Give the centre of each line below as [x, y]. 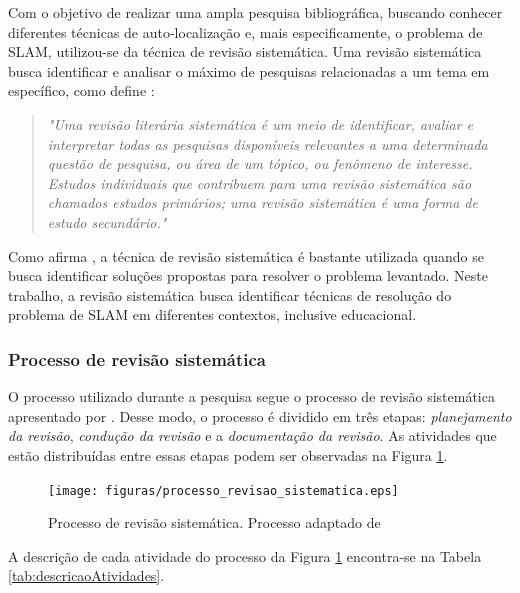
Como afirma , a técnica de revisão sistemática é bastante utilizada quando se [246, 255]
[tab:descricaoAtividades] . [86, 575]
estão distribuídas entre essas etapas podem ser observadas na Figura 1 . [228, 454]
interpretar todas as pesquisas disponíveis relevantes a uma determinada [267, 143]
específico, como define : [81, 90]
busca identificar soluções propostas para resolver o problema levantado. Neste [248, 275]
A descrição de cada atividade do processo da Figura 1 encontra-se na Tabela [245, 555]
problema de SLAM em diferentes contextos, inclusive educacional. [212, 314]
